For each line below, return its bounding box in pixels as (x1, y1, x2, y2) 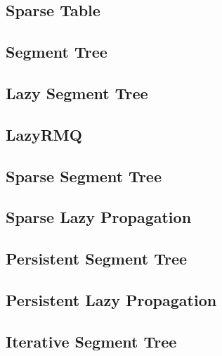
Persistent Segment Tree (6, 248, 188, 269)
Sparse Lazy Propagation (6, 206, 192, 228)
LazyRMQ (6, 123, 82, 145)
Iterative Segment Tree (6, 330, 177, 352)
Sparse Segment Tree (6, 165, 162, 186)
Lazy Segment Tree (6, 82, 148, 103)
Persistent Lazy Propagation (6, 288, 217, 310)
